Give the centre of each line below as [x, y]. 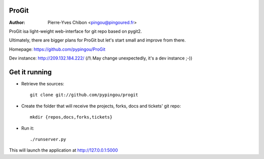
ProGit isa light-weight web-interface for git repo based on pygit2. [76, 31]
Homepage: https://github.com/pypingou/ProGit [57, 49]
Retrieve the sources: [43, 83]
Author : [17, 22]
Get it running [31, 72]
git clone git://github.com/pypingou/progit [84, 95]
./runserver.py [48, 139]
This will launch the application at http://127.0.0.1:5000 [64, 150]
